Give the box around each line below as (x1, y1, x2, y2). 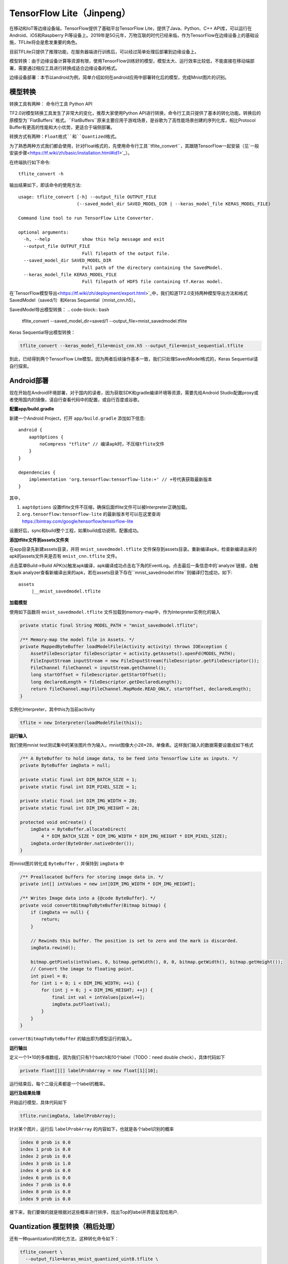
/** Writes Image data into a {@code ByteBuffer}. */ (20, 895, 156, 901)
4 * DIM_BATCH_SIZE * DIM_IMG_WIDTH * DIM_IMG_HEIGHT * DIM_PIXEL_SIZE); (41, 833, 228, 839)
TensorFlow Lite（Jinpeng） (9, 8, 131, 19)
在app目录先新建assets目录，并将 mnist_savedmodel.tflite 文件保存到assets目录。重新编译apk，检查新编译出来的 (9, 546, 257, 552)
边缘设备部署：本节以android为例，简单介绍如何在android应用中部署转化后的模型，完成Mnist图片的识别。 (9, 74, 229, 80)
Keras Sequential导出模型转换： (9, 329, 76, 336)
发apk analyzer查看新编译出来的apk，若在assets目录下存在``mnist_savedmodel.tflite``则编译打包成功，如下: (9, 569, 233, 576)
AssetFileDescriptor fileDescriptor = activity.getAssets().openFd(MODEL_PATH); (30, 651, 236, 657)
